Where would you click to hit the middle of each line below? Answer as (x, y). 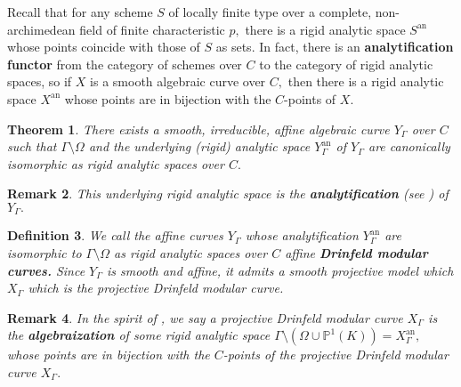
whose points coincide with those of (104, 47)
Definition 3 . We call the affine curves (115, 235)
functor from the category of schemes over (125, 64)
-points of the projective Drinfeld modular (336, 355)
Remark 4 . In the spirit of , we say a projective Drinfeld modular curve (205, 317)
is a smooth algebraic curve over (178, 81)
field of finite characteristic (152, 29)
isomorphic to (44, 252)
